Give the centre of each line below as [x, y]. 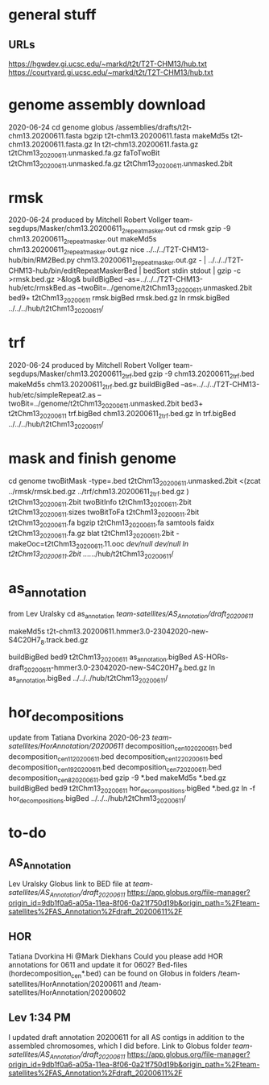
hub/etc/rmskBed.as [42, 287]
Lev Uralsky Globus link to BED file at [70, 884]
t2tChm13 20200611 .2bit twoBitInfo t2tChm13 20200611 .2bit [100, 503]
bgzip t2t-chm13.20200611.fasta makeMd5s [157, 135]
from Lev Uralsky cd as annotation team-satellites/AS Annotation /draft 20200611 [131, 615]
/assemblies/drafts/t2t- [154, 127]
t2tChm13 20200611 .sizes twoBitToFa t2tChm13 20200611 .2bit [104, 513]
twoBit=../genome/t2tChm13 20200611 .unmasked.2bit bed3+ [106, 404]
